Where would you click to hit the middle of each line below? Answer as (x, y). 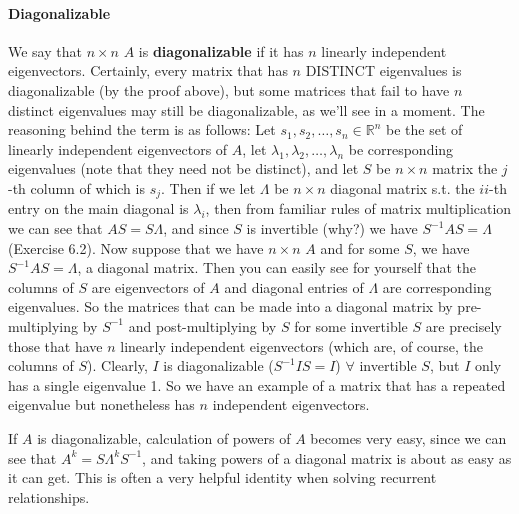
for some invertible (351, 325)
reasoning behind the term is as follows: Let (142, 129)
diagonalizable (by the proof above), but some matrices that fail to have (229, 89)
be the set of (424, 129)
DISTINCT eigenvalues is (383, 70)
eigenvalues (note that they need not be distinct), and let (183, 168)
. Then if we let (208, 187)
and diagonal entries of (294, 286)
